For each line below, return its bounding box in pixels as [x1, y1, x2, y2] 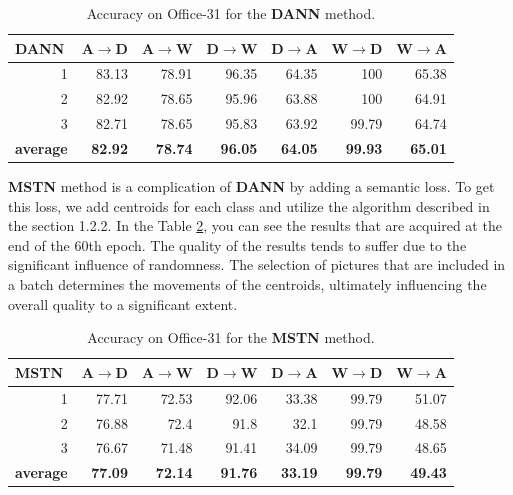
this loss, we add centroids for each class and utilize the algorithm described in [8, 195, 490, 216]
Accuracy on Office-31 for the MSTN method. [87, 327, 375, 348]
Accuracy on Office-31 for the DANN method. [86, 3, 376, 23]
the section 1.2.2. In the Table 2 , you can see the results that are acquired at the [8, 215, 502, 236]
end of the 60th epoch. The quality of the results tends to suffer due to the [8, 234, 467, 255]
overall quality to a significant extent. [8, 293, 238, 314]
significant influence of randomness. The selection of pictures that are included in [8, 254, 506, 275]
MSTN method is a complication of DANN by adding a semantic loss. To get [8, 176, 495, 197]
